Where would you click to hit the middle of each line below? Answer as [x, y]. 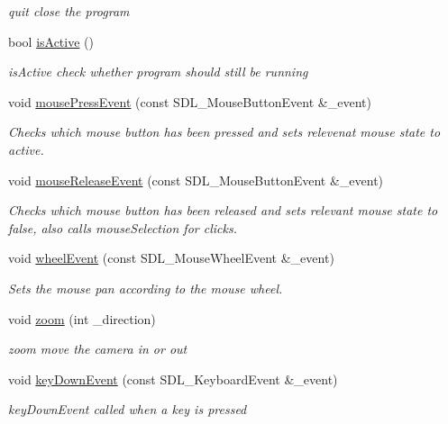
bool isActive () [51, 41]
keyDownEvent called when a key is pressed [128, 409]
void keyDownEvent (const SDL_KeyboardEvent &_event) [173, 379]
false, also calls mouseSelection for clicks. [123, 227]
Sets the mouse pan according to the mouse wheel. [146, 288]
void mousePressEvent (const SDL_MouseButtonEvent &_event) [190, 101]
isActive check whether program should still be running [158, 72]
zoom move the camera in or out [98, 349]
